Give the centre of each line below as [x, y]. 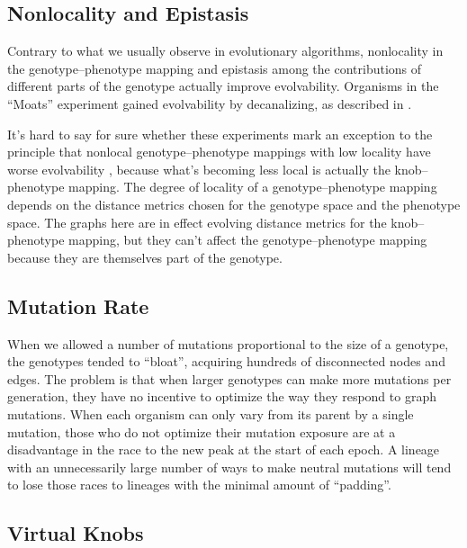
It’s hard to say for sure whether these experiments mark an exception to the [220, 134]
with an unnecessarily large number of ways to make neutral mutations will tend [229, 467]
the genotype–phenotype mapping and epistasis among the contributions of [215, 68]
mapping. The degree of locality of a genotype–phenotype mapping [253, 187]
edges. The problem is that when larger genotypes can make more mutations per [229, 378]
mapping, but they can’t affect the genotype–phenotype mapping [248, 240]
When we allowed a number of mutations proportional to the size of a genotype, [228, 343]
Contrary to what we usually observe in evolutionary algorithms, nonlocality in [225, 51]
